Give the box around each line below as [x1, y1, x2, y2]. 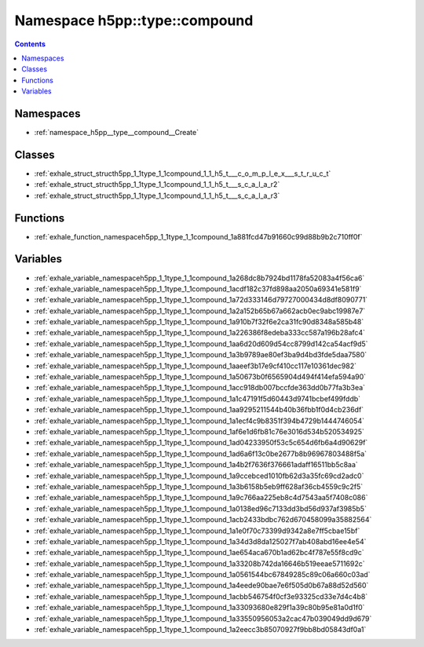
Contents [14, 39, 46, 49]
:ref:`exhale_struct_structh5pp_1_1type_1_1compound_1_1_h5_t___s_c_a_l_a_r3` [34, 191, 280, 200]
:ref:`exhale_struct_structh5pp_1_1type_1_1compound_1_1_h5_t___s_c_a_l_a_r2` [34, 180, 280, 189]
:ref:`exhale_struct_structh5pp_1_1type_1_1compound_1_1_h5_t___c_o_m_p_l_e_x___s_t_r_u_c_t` [34, 169, 331, 178]
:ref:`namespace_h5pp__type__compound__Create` [34, 128, 199, 137]
